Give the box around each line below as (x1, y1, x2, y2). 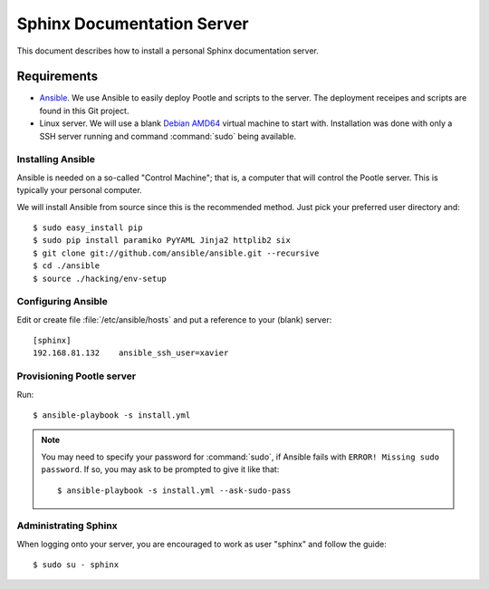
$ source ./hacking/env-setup (33, 273, 168, 284)
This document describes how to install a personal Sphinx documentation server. (16, 45, 319, 56)
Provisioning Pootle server (16, 370, 136, 382)
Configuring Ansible (16, 295, 108, 308)
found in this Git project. (39, 105, 129, 116)
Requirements (16, 69, 99, 84)
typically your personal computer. (16, 185, 142, 196)
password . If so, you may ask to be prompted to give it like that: (41, 464, 280, 475)
